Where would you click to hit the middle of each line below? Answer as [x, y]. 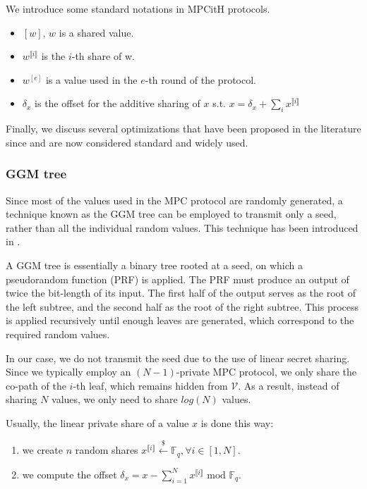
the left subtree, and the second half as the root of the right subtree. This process [182, 306]
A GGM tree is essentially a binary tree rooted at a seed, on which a [155, 265]
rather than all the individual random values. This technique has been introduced [182, 227]
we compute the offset [70, 474]
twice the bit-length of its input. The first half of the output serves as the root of [181, 293]
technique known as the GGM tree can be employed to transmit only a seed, [171, 214]
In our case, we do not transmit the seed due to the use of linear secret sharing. [178, 358]
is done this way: [237, 422]
